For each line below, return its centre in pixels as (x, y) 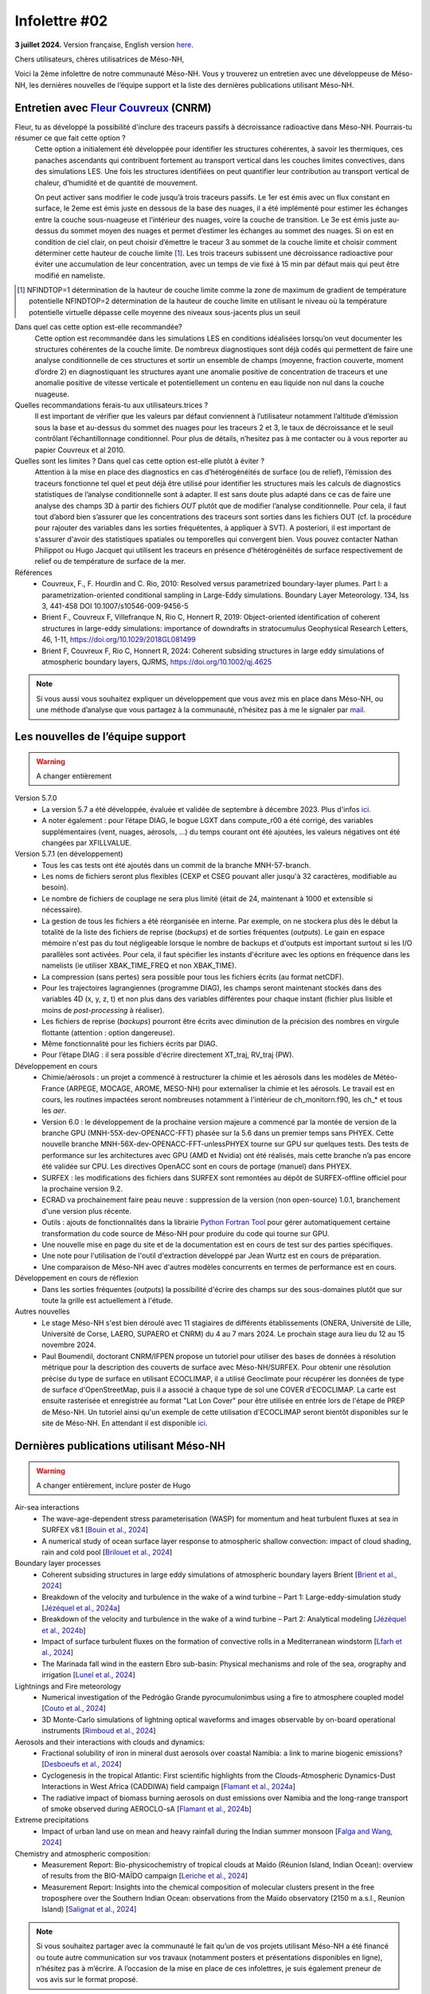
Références (33, 572)
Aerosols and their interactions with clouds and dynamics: (110, 1742)
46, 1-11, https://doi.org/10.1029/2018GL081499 (119, 640)
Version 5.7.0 (36, 798)
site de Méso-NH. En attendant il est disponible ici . (125, 1423)
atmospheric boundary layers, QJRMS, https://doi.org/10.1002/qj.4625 (157, 661)
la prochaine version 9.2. (82, 1189)
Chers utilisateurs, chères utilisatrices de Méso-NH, (100, 59)
